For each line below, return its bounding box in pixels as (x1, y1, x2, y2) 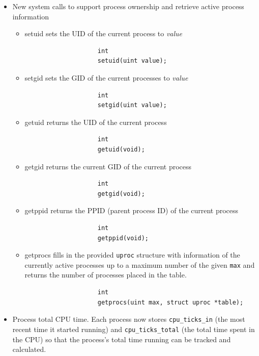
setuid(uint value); (97, 57, 167, 65)
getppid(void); (97, 234, 149, 242)
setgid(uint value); (97, 101, 167, 109)
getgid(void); (97, 190, 145, 197)
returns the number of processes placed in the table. (24, 269, 187, 280)
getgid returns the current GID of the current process (24, 161, 192, 171)
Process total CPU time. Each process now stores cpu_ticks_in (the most (12, 314, 245, 324)
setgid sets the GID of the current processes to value (24, 72, 188, 83)
